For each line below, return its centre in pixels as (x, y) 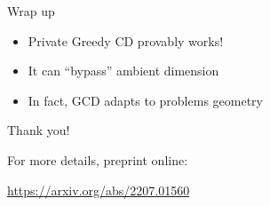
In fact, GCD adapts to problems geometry (145, 100)
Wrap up (31, 11)
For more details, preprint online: (98, 159)
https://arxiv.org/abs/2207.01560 (99, 190)
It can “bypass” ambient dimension (123, 71)
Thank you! (39, 130)
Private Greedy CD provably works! (126, 40)
